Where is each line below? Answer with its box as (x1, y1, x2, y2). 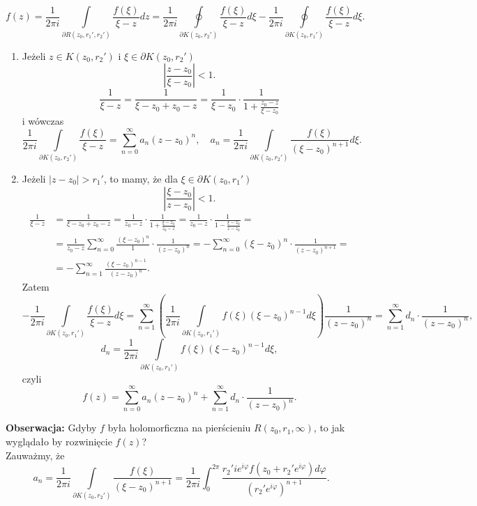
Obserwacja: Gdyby (6, 420, 97, 435)
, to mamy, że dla (103, 171, 178, 185)
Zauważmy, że (6, 447, 65, 462)
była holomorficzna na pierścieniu (107, 420, 251, 435)
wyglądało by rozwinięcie (6, 434, 112, 449)
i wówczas (22, 114, 64, 128)
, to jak (313, 420, 345, 435)
